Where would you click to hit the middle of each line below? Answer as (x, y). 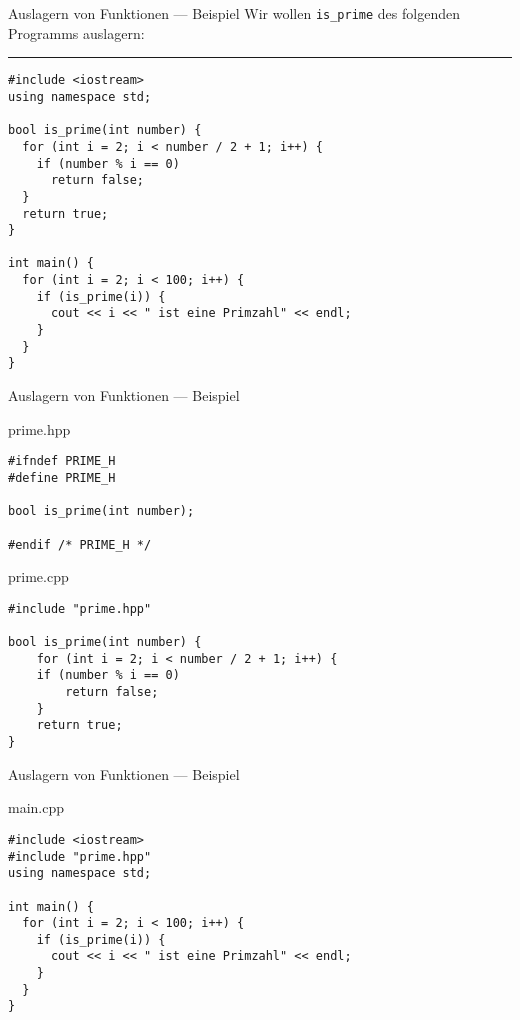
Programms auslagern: (76, 32)
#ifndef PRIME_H (62, 461)
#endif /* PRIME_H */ (80, 544)
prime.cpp (38, 576)
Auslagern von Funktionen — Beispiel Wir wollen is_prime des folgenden (234, 13)
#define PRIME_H (62, 477)
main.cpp (36, 807)
